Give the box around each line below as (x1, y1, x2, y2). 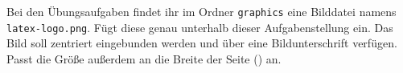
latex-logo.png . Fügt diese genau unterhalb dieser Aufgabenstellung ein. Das (6, 18, 393, 35)
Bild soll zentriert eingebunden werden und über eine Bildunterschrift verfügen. (6, 34, 397, 51)
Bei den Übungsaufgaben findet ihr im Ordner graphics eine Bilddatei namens (6, 3, 397, 19)
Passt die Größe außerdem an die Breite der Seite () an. (6, 50, 282, 67)
